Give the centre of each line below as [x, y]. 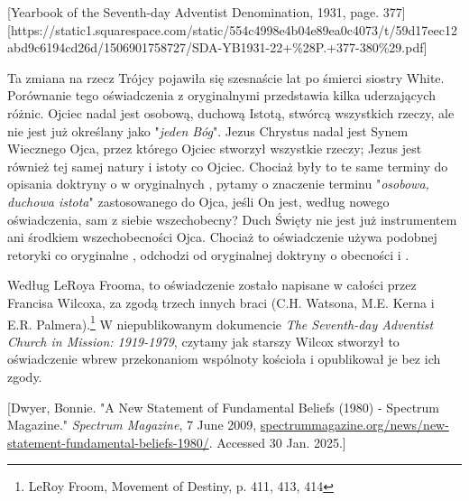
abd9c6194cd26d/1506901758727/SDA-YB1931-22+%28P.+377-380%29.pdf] [217, 47]
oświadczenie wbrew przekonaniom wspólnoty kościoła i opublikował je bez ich [224, 359]
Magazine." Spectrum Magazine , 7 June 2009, [132, 425]
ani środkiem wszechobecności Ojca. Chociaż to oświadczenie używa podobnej [222, 237]
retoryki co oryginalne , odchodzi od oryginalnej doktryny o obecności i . [208, 254]
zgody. [25, 376]
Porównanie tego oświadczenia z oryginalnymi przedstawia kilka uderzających [221, 95]
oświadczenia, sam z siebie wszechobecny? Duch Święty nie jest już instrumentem [232, 219]
